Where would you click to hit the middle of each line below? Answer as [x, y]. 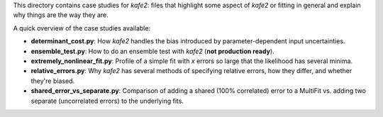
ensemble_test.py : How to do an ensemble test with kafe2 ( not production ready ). [152, 51]
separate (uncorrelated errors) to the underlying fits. [107, 101]
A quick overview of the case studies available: [82, 28]
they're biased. [52, 81]
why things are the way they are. [61, 15]
